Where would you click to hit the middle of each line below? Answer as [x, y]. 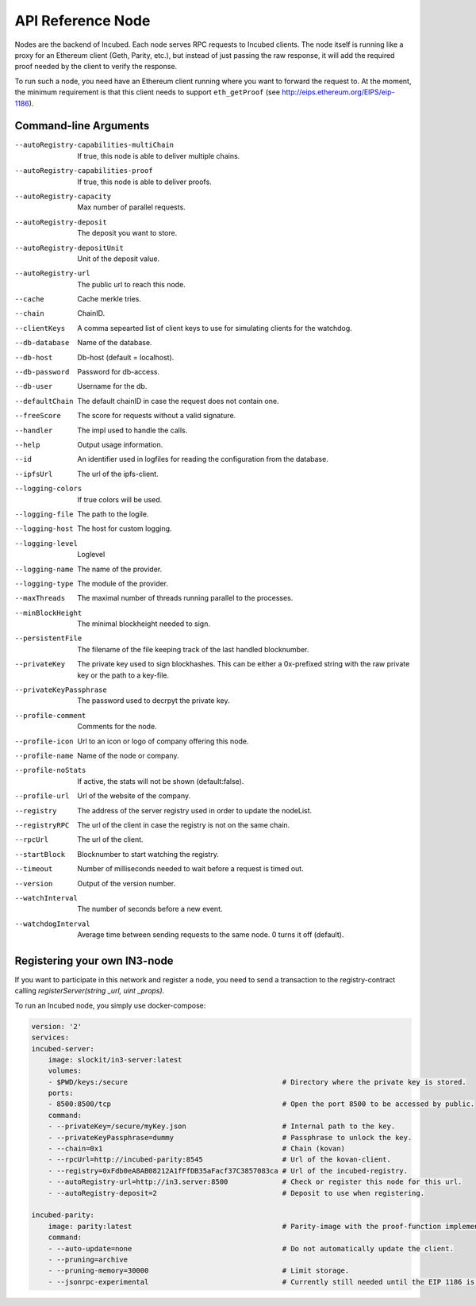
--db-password [42, 372]
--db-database [42, 343]
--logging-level [46, 543]
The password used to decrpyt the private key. [154, 701]
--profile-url [42, 796]
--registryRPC [42, 825]
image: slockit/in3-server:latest [115, 1060]
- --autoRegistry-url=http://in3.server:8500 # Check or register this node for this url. [255, 1182]
